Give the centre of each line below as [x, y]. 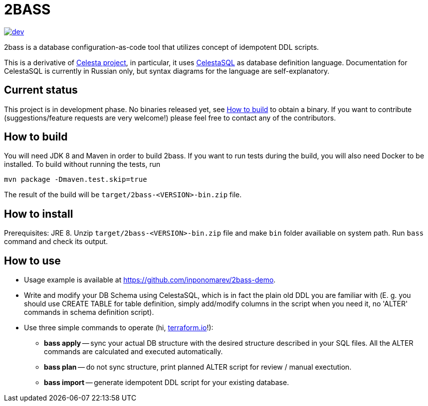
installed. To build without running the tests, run [82, 164]
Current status [41, 90]
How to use [32, 261]
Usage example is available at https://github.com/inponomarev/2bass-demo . [150, 280]
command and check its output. [56, 242]
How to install [39, 214]
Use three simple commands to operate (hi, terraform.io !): [119, 328]
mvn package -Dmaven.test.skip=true [76, 180]
